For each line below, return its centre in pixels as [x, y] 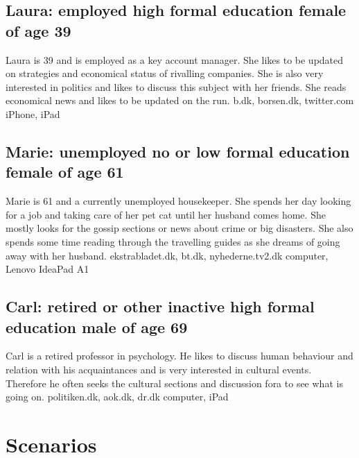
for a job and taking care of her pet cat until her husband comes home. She [166, 214]
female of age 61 [65, 172]
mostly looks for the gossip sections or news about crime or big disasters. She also [179, 228]
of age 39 [38, 30]
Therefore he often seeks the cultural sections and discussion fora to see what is [174, 383]
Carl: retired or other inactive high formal [160, 306]
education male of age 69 [97, 326]
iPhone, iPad [33, 113]
